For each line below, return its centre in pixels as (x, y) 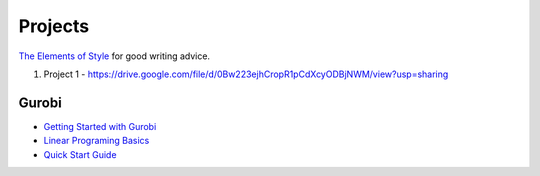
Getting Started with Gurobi (100, 126)
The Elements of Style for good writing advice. (114, 56)
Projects (54, 26)
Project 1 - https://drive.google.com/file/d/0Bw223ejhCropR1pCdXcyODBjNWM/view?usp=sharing (246, 74)
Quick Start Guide (80, 154)
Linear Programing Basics (96, 141)
